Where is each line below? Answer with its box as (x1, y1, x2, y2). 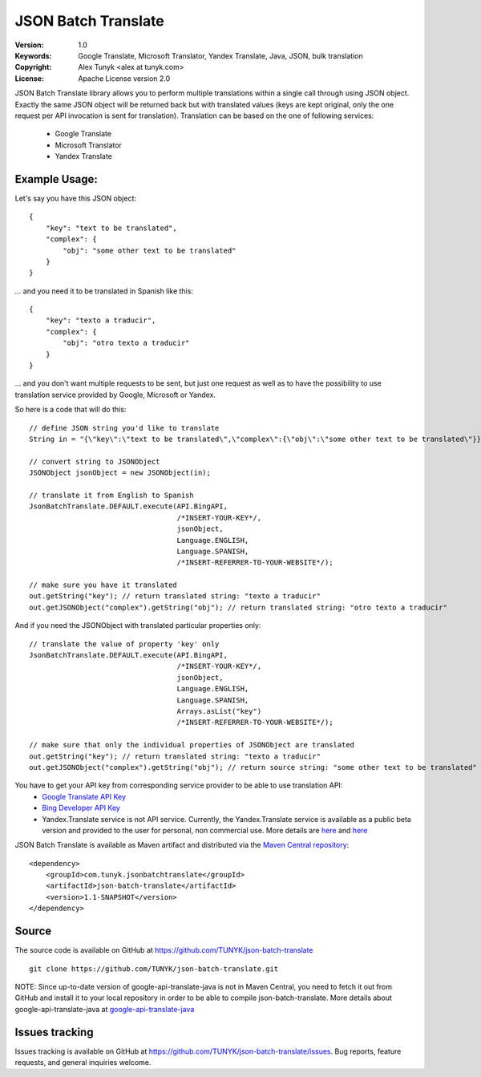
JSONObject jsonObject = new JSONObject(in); (29, 468, 212, 477)
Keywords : (14, 51, 52, 60)
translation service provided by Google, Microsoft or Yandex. (14, 390, 216, 399)
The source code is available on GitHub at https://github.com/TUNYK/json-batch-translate (14, 945, 313, 955)
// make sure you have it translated (29, 581, 178, 589)
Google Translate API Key (42, 792, 127, 801)
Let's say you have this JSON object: (14, 193, 136, 203)
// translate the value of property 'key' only (29, 639, 220, 649)
